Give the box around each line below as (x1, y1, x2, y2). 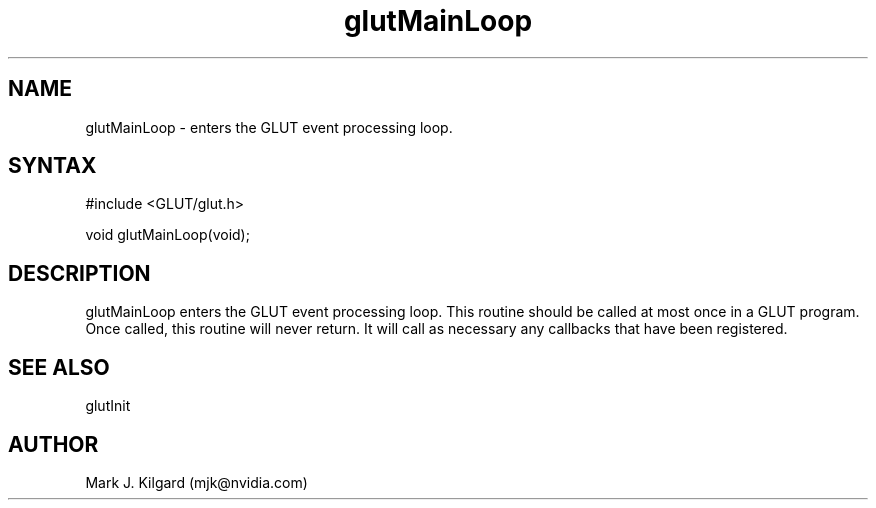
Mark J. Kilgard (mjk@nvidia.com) (85, 473, 308, 491)
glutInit (85, 397, 131, 415)
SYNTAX (8, 153, 97, 179)
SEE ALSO (8, 354, 110, 380)
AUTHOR (8, 431, 99, 457)
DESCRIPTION (8, 260, 151, 286)
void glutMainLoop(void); (85, 226, 250, 244)
